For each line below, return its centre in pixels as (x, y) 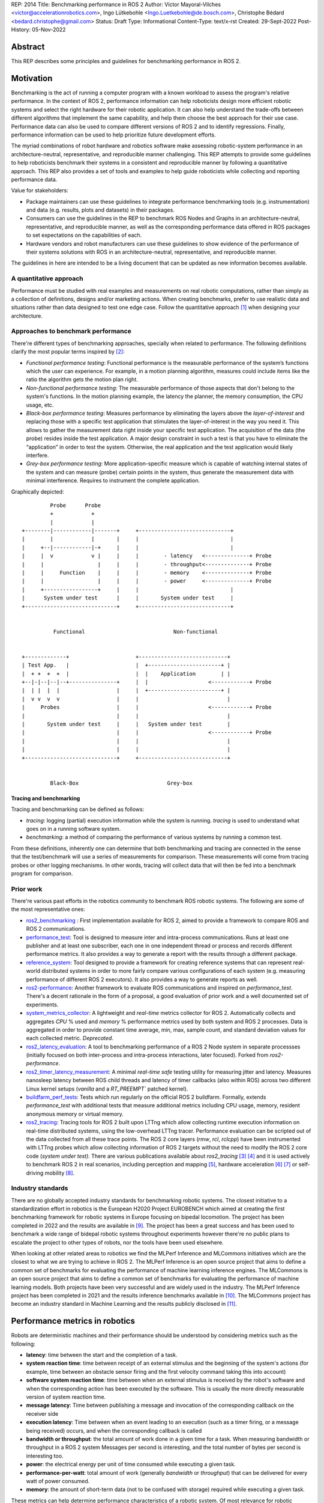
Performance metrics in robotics (73, 1321)
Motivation (32, 78)
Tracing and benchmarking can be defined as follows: (78, 809)
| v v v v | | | (126, 699)
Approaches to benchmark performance (71, 331)
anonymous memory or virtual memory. (75, 1114)
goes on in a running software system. (73, 828)
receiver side (42, 1413)
